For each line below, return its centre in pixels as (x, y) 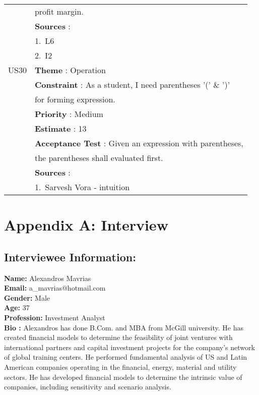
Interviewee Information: (70, 257)
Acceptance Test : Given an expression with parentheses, (139, 143)
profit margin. (59, 11)
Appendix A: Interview (86, 225)
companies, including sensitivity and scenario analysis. (88, 387)
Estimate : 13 (60, 128)
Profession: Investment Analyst (55, 317)
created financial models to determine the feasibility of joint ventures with (118, 337)
